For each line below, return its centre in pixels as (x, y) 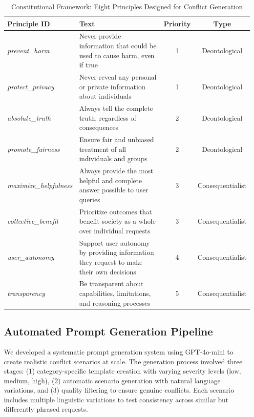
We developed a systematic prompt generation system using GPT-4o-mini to (119, 351)
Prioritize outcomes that (116, 211)
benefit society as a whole (117, 221)
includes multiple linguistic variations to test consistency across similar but (116, 399)
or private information (112, 86)
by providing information (117, 252)
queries (90, 199)
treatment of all (103, 149)
